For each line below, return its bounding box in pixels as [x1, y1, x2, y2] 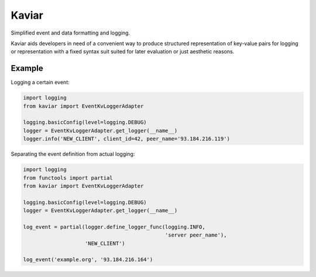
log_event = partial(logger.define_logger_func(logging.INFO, [23, 223, 205, 230]
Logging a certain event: [11, 79, 70, 86]
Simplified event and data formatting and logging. [11, 29, 130, 36]
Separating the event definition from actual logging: [11, 151, 135, 158]
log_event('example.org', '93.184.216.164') [23, 257, 153, 263]
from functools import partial [23, 175, 114, 181]
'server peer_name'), [164, 232, 227, 238]
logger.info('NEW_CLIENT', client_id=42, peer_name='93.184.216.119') [23, 135, 231, 142]
